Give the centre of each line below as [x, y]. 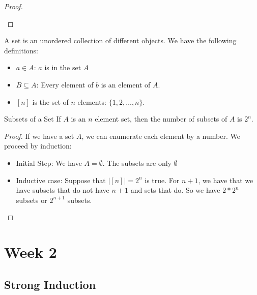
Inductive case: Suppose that [61, 180]
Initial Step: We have [49, 163]
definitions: [21, 50]
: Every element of [65, 84]
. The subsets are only [137, 163]
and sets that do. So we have [175, 190]
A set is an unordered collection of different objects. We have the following [120, 40]
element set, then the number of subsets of [161, 119]
